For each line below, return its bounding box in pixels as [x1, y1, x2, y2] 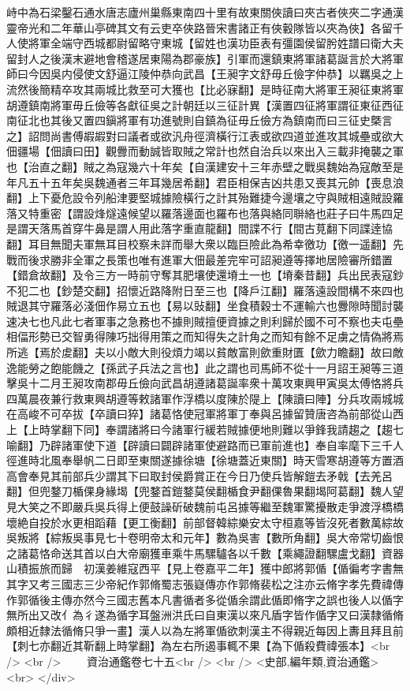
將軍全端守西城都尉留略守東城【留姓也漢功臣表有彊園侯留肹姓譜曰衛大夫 [28, 35, 404, 51]
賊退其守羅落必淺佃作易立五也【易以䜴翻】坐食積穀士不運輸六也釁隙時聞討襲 [6, 297, 404, 314]
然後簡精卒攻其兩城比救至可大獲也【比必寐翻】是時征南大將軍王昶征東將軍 [17, 80, 404, 97]
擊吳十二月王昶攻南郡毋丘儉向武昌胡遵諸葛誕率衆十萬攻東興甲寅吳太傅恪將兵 [6, 375, 404, 391]
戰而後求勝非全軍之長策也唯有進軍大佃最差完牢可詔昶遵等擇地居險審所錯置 [6, 251, 393, 267]
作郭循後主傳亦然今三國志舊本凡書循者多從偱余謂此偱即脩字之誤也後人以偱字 [6, 591, 404, 607]
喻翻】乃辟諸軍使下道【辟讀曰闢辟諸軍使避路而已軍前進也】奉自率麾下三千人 [6, 436, 404, 453]
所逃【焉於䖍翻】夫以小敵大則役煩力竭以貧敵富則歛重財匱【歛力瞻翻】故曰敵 [6, 344, 404, 360]
